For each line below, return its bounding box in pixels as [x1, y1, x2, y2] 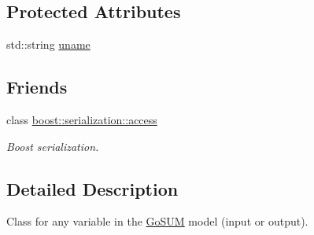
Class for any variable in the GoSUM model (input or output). [6, 213, 308, 229]
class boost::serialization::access [6, 112, 157, 127]
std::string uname [6, 36, 91, 53]
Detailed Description [6, 176, 179, 200]
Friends [6, 75, 68, 99]
